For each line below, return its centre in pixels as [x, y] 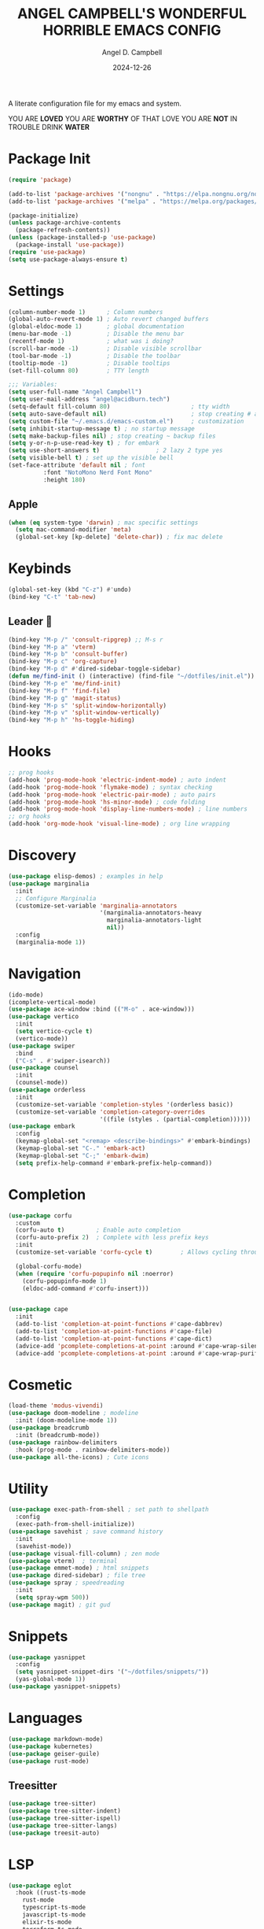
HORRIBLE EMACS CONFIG [132, 30]
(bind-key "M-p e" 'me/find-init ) [65, 683]
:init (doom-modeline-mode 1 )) [66, 1421]
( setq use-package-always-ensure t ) [68, 259]
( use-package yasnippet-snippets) [65, 1687]
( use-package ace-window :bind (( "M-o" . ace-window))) [101, 1009]
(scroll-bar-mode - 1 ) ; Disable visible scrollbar [105, 348]
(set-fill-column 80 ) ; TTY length [79, 371]
